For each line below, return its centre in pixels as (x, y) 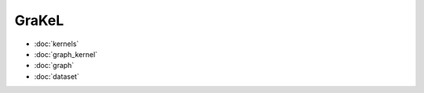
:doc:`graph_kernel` (66, 54)
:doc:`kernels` (57, 44)
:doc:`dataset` (57, 76)
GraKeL (39, 20)
